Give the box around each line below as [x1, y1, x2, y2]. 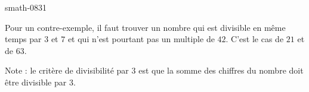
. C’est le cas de [225, 33, 284, 45]
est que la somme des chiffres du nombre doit [138, 64, 304, 77]
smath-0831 [5, 1, 47, 13]
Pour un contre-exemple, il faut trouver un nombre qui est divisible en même [5, 21, 286, 33]
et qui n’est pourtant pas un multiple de [67, 33, 215, 45]
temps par [5, 33, 42, 45]
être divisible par [5, 75, 67, 88]
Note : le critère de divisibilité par [5, 64, 129, 77]
